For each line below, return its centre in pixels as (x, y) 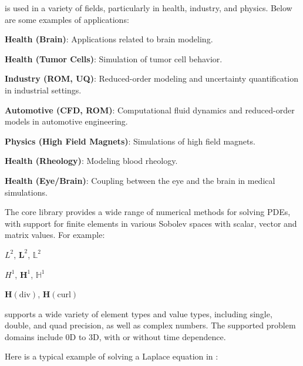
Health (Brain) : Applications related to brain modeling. (109, 39)
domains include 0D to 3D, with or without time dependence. (115, 336)
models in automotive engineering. (66, 121)
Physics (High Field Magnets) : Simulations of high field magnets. (130, 141)
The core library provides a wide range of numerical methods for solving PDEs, (148, 212)
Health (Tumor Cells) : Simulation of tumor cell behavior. (114, 58)
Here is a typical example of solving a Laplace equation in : (112, 356)
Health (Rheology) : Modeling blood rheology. (91, 161)
